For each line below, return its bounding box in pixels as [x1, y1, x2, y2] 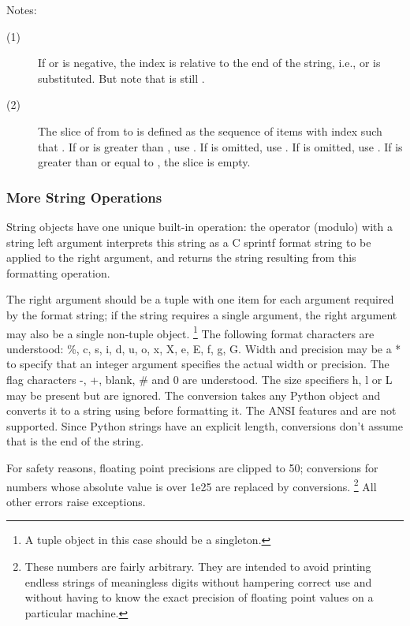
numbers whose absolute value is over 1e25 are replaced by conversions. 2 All [6, 475, 377, 494]
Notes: [6, 2, 37, 17]
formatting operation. [6, 264, 110, 281]
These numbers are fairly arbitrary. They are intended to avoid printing [24, 557, 371, 574]
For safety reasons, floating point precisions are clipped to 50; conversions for [6, 459, 378, 475]
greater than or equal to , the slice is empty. [38, 154, 251, 170]
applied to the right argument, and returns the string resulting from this [6, 249, 356, 266]
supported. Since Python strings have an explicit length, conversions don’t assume [6, 417, 403, 434]
